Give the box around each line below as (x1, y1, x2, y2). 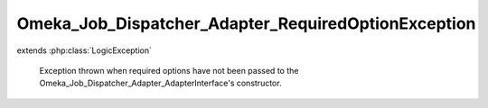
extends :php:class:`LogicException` (16, 45, 153, 56)
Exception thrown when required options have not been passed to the (39, 65, 299, 76)
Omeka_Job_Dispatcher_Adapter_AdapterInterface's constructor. (39, 77, 282, 89)
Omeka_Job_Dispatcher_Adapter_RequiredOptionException (16, 13, 476, 33)
